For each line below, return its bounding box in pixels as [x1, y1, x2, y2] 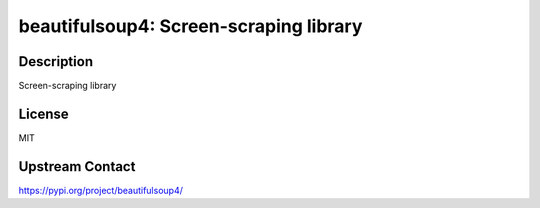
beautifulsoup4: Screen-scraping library [18, 15, 363, 37]
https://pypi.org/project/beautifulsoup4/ [18, 184, 184, 196]
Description [18, 53, 94, 70]
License [18, 105, 69, 122]
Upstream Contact [18, 158, 136, 175]
